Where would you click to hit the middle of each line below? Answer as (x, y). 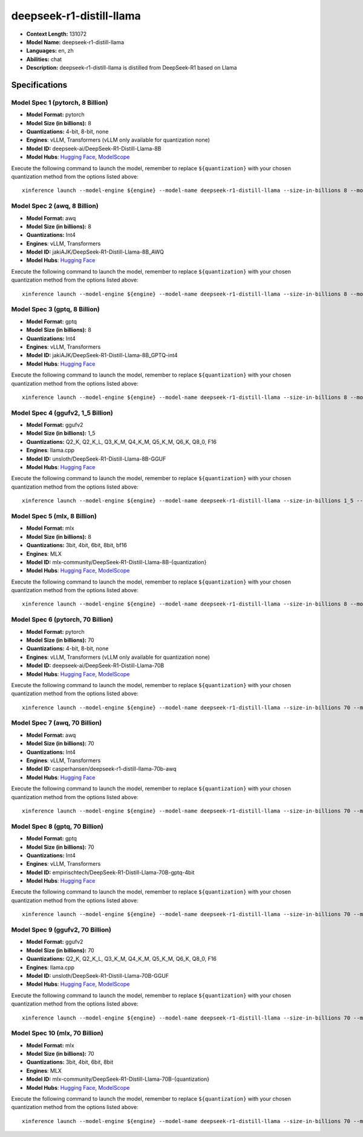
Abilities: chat (44, 59)
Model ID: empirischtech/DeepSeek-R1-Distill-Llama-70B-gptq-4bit (110, 872)
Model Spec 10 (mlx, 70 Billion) (57, 1033)
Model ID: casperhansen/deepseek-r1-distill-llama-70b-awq (101, 769)
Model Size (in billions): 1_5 (61, 433)
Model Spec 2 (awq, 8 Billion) (55, 206)
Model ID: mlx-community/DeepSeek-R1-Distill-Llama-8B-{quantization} (116, 562)
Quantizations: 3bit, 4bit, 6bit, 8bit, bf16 (77, 545)
